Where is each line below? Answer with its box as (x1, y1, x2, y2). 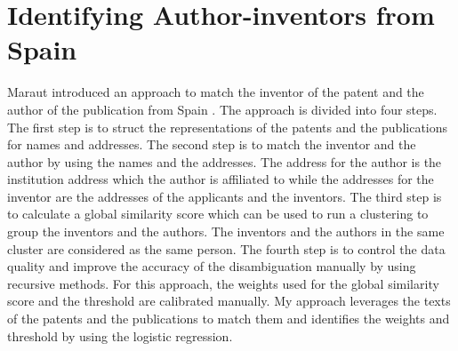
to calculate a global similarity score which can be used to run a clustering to (7, 204, 429, 223)
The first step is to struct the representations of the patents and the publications (7, 117, 448, 136)
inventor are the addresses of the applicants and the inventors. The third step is (7, 187, 442, 205)
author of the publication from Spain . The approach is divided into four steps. (7, 100, 438, 118)
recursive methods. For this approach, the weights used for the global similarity (7, 274, 439, 292)
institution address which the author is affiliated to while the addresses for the (7, 170, 434, 188)
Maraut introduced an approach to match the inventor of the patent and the (7, 83, 424, 101)
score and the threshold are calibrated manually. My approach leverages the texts (7, 291, 451, 310)
